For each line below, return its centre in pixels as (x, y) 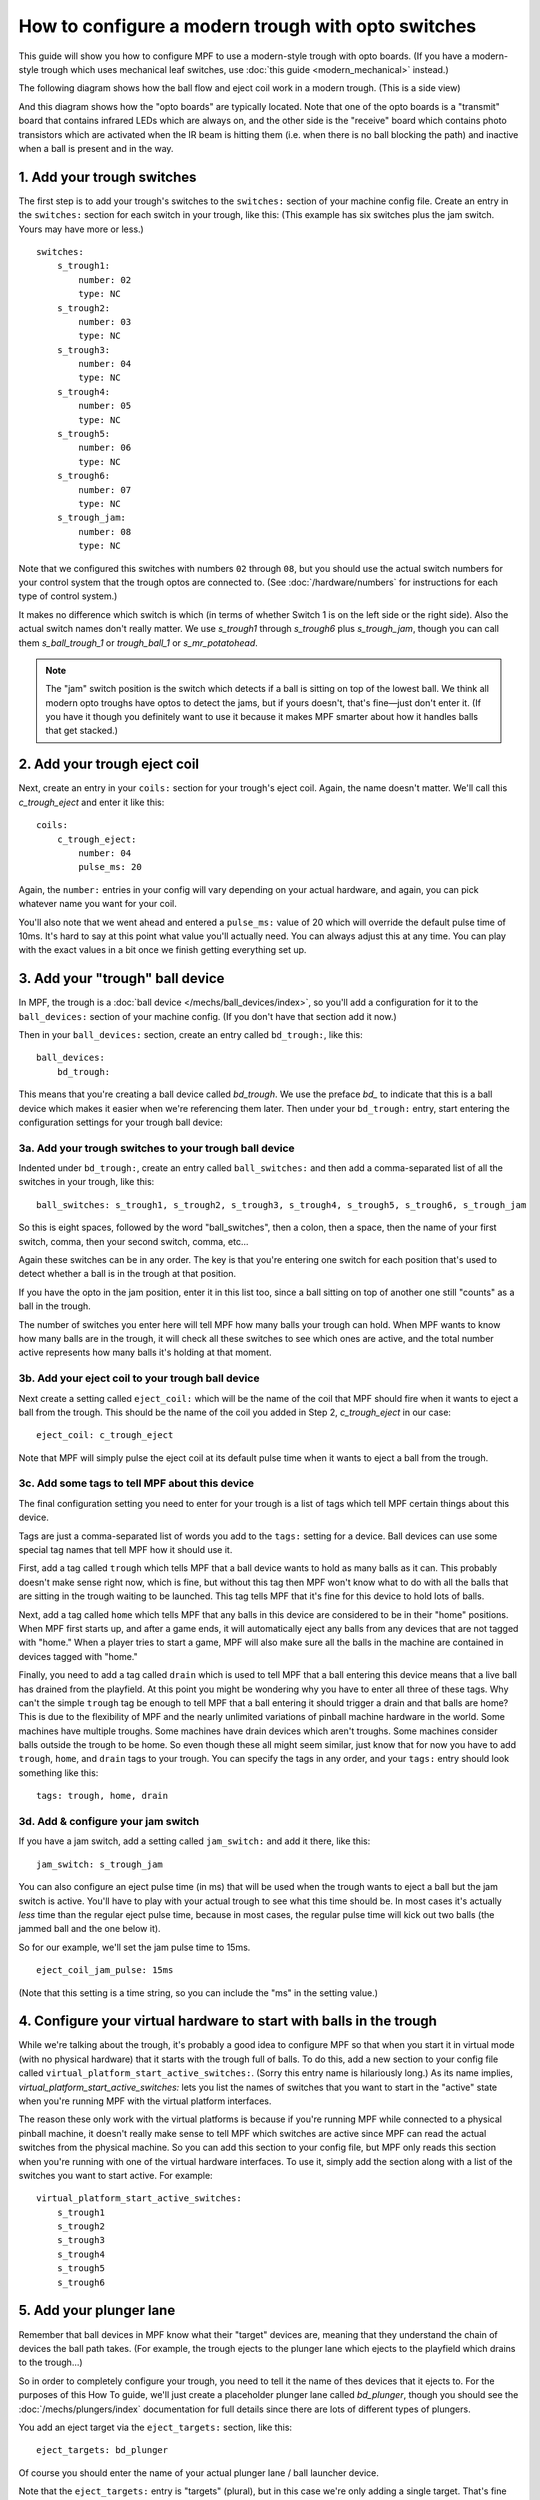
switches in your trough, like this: (86, 1182)
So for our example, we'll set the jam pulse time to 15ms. (134, 1947)
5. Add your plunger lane (97, 2310)
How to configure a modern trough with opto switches (247, 26)
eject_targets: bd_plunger (102, 2450)
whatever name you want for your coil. (97, 904)
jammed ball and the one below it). (89, 1929)
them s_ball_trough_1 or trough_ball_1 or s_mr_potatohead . (138, 642)
